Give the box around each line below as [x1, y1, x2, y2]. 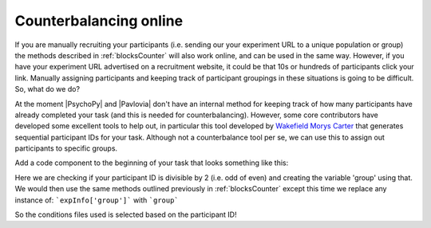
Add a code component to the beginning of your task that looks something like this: [14, 158, 289, 167]
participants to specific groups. [14, 143, 118, 153]
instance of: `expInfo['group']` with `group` [14, 195, 179, 205]
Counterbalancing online [14, 12, 184, 29]
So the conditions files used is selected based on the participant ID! [14, 210, 237, 219]
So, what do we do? [14, 85, 80, 94]
